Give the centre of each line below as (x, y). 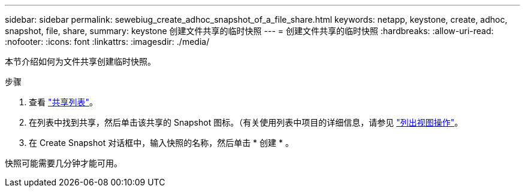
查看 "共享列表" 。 (63, 102)
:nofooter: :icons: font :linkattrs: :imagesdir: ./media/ (107, 42)
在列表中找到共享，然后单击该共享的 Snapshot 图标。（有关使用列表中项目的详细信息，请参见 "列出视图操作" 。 (246, 122)
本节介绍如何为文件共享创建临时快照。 (80, 61)
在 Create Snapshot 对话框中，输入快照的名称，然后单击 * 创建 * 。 (161, 143)
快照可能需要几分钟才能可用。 (64, 163)
